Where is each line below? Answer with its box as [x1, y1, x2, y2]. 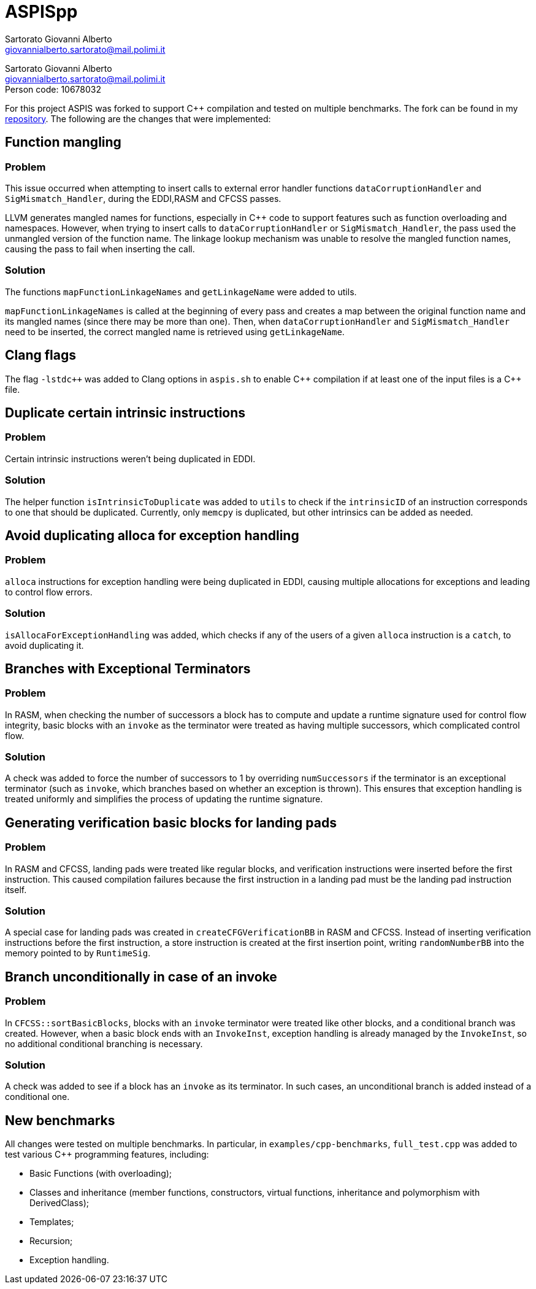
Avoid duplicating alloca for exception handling [5, 527, 299, 543]
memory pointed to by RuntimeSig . [5, 948, 151, 959]
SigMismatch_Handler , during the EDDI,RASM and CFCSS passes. [5, 193, 281, 204]
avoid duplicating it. [5, 640, 84, 651]
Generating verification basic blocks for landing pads [5, 815, 337, 830]
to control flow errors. [5, 586, 93, 597]
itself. [5, 884, 27, 895]
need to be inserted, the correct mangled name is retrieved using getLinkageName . [5, 326, 345, 337]
